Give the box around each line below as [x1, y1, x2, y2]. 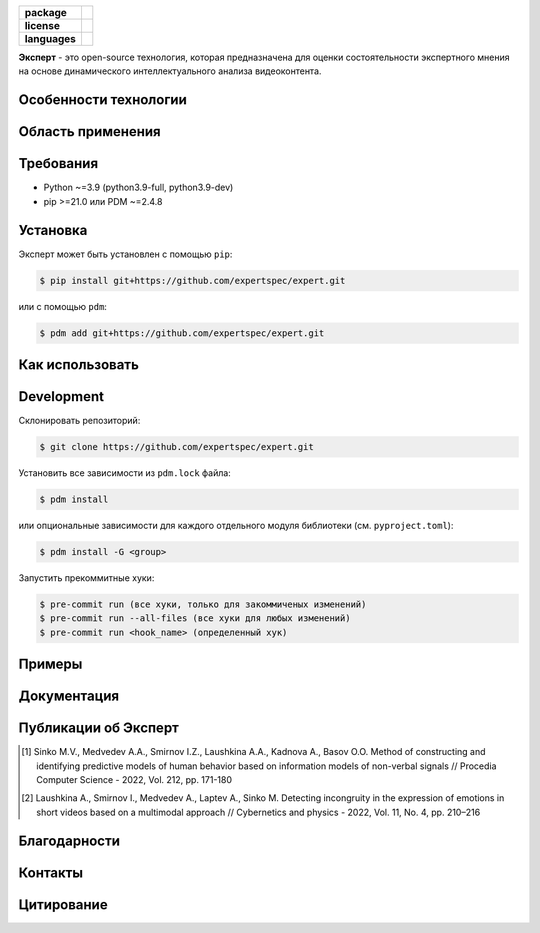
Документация [18, 688, 120, 705]
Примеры [18, 656, 83, 673]
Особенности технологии [18, 91, 187, 109]
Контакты [18, 864, 84, 881]
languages [24, 32, 77, 45]
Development [18, 388, 105, 405]
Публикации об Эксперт [18, 720, 180, 737]
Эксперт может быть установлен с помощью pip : [18, 248, 233, 260]
